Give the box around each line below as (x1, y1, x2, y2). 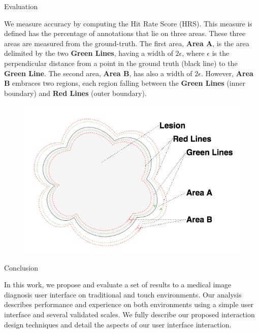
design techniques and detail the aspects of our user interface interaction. (4, 319, 232, 329)
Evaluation (4, 1, 38, 11)
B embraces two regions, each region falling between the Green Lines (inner (4, 78, 245, 88)
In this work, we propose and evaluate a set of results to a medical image (4, 279, 232, 290)
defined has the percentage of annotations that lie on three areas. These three (4, 28, 246, 39)
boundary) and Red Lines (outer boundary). (4, 87, 147, 98)
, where (182, 48, 205, 58)
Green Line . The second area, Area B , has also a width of (4, 68, 192, 78)
